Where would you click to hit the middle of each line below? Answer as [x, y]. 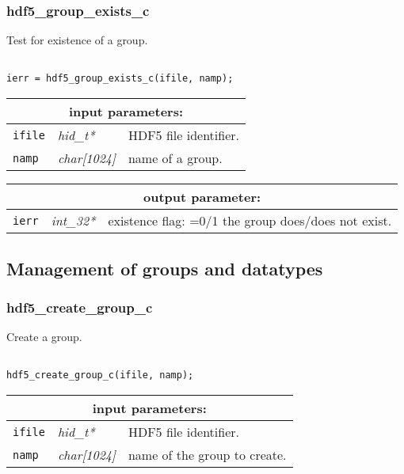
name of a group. [175, 158]
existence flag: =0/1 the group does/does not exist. [250, 221]
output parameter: [202, 197]
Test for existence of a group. [77, 40]
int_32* [73, 221]
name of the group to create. [207, 455]
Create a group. [44, 337]
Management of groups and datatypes [165, 268]
